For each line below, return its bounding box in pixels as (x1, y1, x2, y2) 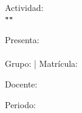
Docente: (5, 77, 38, 90)
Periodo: (5, 98, 36, 111)
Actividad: (5, 1, 44, 13)
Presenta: (5, 33, 39, 46)
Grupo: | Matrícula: (5, 57, 78, 70)
